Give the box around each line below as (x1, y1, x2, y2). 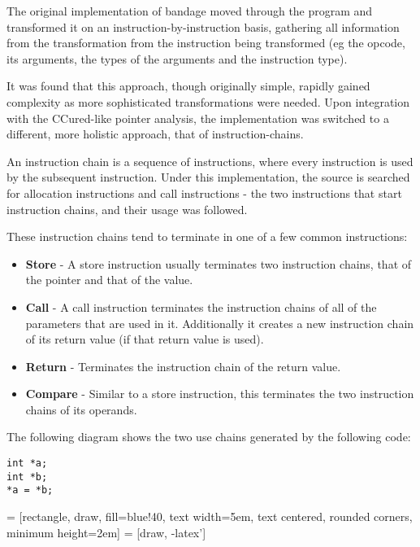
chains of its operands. (25, 400, 137, 418)
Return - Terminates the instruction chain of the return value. (25, 357, 341, 374)
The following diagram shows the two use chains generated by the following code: (6, 428, 411, 445)
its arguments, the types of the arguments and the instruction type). (6, 50, 348, 67)
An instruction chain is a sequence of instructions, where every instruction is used (6, 152, 414, 169)
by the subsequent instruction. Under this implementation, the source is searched (6, 168, 410, 186)
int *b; (6, 470, 48, 483)
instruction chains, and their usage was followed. (6, 200, 248, 217)
